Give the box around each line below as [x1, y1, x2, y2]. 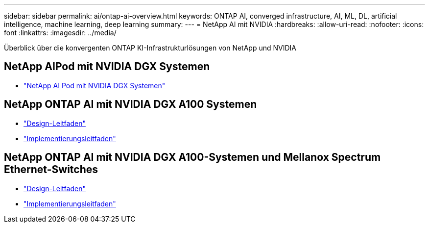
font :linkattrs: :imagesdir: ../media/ [4, 28, 117, 37]
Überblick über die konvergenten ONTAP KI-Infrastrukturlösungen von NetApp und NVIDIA [4, 44, 296, 52]
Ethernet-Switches [4, 163, 98, 176]
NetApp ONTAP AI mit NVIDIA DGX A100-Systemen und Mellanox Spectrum [4, 151, 381, 164]
